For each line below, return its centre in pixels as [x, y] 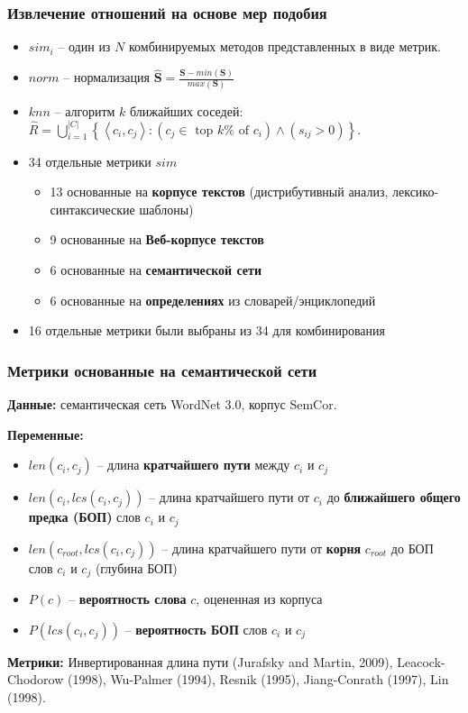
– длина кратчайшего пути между [193, 465]
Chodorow [36, 679]
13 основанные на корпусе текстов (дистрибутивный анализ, [219, 192]
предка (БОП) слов [84, 517]
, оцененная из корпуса [259, 599]
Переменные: [46, 434]
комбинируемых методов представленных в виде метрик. [284, 46]
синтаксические [92, 209]
